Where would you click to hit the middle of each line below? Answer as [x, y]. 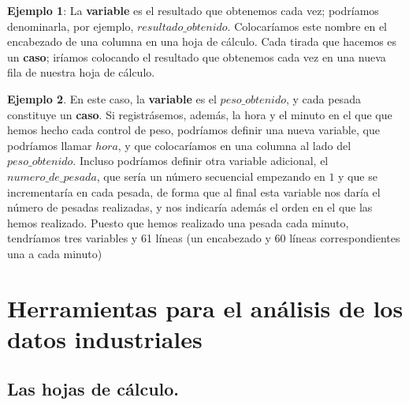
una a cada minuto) [55, 253]
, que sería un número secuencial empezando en [211, 176]
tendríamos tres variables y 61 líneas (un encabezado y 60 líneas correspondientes [204, 238]
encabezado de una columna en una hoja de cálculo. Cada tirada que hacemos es [202, 41]
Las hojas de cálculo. [93, 389]
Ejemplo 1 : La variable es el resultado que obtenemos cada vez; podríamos [193, 10]
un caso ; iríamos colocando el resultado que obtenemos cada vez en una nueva [197, 56]
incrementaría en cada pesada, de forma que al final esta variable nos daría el [194, 191]
